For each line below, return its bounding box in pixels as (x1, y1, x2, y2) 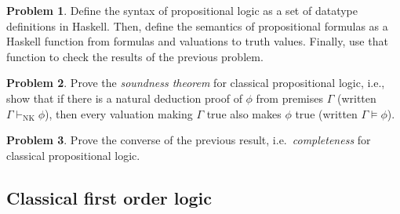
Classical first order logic (6, 185, 212, 209)
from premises (256, 89, 323, 106)
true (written (295, 105, 358, 122)
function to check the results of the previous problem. (6, 48, 264, 64)
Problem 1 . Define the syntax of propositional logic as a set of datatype (6, 2, 358, 18)
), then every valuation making (45, 105, 193, 122)
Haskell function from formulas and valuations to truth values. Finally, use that (6, 33, 388, 49)
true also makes (206, 105, 282, 122)
